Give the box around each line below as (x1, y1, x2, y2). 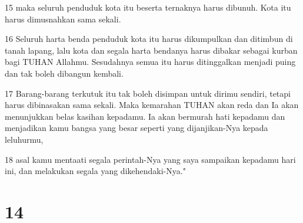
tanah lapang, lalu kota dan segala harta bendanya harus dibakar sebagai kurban (5, 44, 298, 56)
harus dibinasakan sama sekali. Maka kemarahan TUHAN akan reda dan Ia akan (5, 99, 299, 111)
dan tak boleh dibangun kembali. (5, 67, 124, 79)
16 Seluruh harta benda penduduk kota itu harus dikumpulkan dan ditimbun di (5, 32, 293, 45)
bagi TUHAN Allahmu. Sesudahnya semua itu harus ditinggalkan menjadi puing (5, 55, 296, 68)
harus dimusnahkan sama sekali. (5, 12, 121, 25)
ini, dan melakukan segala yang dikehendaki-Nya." (5, 165, 186, 177)
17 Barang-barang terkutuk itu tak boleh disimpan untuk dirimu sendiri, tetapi (5, 87, 291, 99)
